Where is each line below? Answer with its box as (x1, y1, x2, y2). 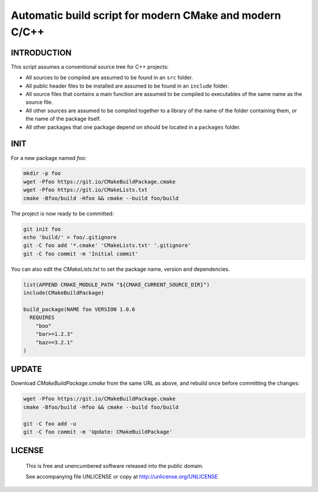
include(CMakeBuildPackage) (23, 290, 104, 297)
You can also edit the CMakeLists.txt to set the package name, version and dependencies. (11, 265, 230, 272)
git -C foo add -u (23, 420, 77, 427)
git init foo (23, 225, 61, 232)
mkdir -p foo (23, 170, 61, 177)
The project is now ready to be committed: (11, 210, 114, 217)
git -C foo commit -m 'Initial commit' (23, 250, 138, 257)
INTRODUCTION (11, 48, 72, 58)
